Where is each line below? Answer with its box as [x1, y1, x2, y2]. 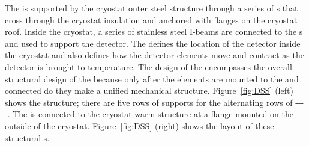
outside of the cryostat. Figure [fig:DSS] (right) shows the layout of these [5, 119, 274, 132]
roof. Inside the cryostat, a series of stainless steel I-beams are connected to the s [5, 25, 303, 38]
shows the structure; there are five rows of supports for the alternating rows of [5, 96, 293, 108]
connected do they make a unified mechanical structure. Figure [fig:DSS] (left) [5, 84, 293, 97]
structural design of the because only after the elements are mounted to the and [5, 72, 299, 85]
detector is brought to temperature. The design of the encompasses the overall [5, 60, 292, 73]
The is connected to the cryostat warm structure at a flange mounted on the [13, 108, 293, 120]
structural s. [5, 131, 50, 144]
